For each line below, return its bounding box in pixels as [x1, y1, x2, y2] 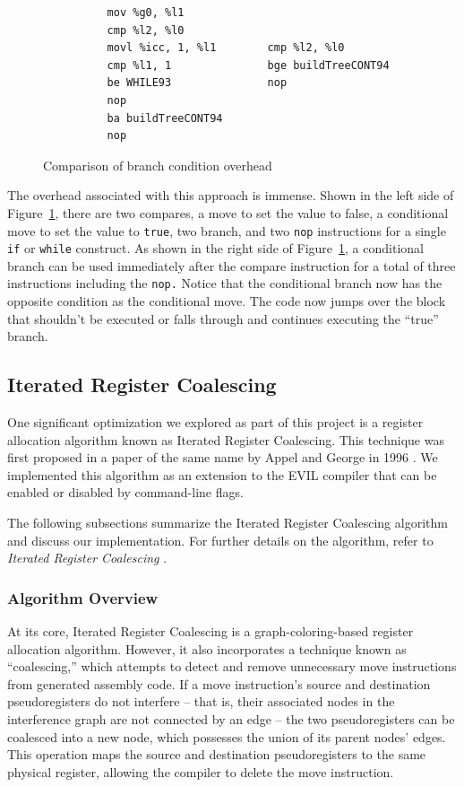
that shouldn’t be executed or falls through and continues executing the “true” [7, 309, 439, 328]
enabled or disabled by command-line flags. [7, 483, 244, 502]
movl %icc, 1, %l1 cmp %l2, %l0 [107, 41, 345, 55]
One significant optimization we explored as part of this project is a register [7, 413, 424, 432]
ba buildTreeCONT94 [107, 111, 223, 125]
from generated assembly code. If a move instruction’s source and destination [7, 674, 431, 693]
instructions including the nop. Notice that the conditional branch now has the [7, 274, 443, 293]
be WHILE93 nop [107, 76, 288, 90]
